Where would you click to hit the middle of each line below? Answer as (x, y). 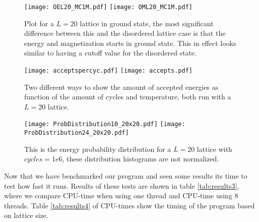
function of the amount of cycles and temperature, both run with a (128, 97)
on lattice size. (26, 215)
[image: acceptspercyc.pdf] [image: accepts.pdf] (108, 71)
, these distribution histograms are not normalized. (141, 159)
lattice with (214, 149)
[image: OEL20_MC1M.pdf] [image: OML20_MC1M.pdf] (108, 7)
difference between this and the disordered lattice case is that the (125, 33)
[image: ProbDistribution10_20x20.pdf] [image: (105, 124)
